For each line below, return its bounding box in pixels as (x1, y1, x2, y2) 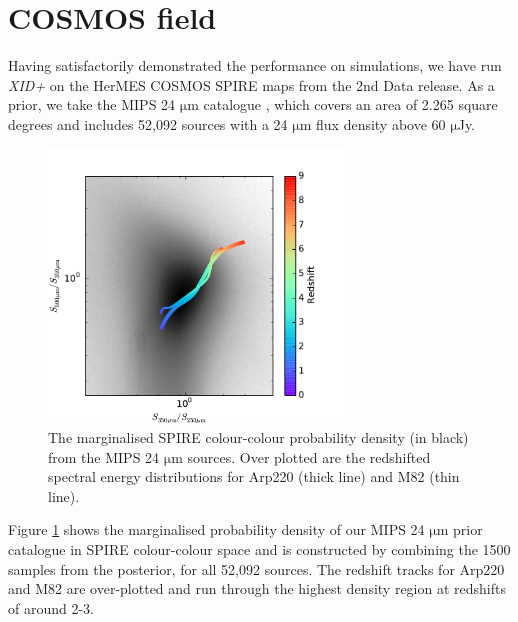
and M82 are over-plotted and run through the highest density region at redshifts (8, 578, 506, 599)
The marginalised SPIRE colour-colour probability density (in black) (48, 426, 469, 447)
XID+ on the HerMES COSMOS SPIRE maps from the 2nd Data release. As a (8, 74, 495, 95)
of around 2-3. (8, 597, 95, 618)
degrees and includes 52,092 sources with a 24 (8, 113, 288, 134)
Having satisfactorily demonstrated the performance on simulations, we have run (8, 55, 502, 76)
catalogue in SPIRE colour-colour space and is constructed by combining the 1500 (8, 538, 511, 559)
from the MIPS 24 (48, 446, 160, 467)
